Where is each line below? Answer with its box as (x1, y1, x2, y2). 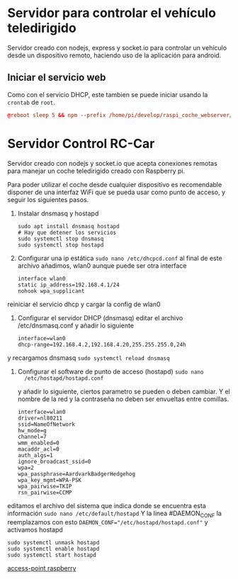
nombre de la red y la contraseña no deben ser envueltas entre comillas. (17, 395, 229, 403)
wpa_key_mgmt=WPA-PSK (17, 476, 81, 483)
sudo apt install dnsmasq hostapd (17, 223, 120, 230)
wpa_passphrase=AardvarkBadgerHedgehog (17, 470, 136, 478)
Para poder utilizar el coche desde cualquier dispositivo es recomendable (7, 180, 222, 189)
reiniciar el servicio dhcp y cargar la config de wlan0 (7, 300, 161, 308)
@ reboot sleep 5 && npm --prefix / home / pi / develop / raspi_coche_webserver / (7, 111, 233, 118)
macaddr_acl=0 (17, 445, 59, 453)
